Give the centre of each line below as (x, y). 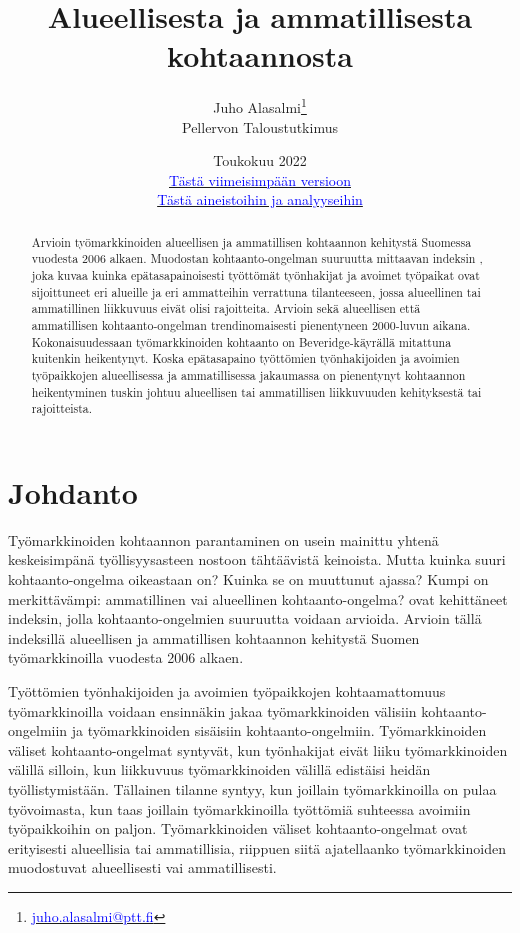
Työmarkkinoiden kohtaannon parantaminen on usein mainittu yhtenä (223, 539)
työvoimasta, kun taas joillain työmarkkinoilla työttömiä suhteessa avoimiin (239, 808)
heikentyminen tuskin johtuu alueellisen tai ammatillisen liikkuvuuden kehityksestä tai (256, 391)
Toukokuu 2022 (260, 160)
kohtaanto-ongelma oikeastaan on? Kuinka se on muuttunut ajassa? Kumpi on (248, 579)
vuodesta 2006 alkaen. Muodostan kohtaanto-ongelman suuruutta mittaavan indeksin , (257, 258)
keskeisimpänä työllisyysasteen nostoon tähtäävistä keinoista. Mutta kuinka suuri (257, 559)
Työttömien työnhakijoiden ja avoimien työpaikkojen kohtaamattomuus (227, 691)
